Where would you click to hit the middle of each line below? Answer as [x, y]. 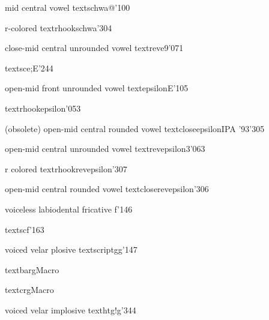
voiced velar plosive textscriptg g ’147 [71, 249]
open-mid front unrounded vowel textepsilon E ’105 [97, 88]
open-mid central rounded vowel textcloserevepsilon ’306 [107, 189]
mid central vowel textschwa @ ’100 [68, 7]
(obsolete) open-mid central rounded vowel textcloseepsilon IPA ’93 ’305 [135, 128]
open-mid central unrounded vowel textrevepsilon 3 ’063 [105, 149]
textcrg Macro [29, 290]
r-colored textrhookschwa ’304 [59, 27]
